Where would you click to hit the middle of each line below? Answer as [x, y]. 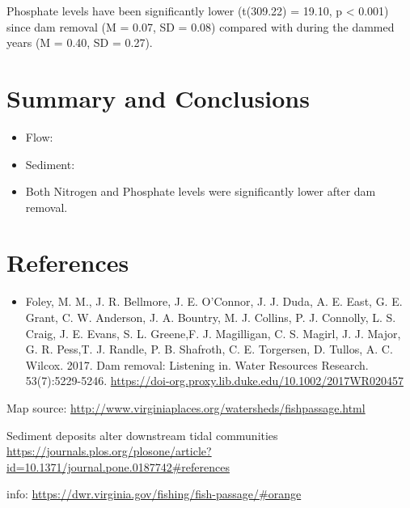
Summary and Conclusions [158, 97]
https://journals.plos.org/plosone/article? [109, 451]
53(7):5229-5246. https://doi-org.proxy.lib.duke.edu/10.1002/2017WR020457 [214, 381]
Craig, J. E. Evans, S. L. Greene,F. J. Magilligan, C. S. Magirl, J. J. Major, [213, 333]
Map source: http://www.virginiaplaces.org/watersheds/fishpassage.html [186, 407]
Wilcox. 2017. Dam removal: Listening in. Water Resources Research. [197, 364]
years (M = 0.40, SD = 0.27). [80, 42]
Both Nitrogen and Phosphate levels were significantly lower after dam [201, 191]
